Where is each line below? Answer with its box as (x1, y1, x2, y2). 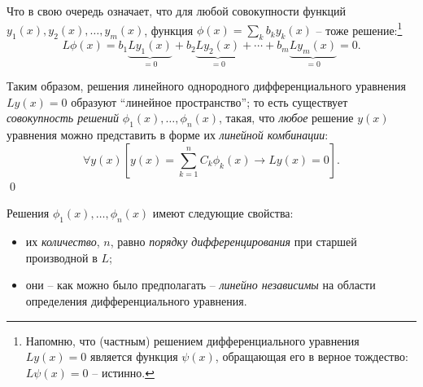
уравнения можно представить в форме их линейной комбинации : (7, 126, 329, 143)
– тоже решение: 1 (316, 19, 403, 38)
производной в (25, 248, 98, 266)
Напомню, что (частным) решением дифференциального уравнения (25, 332, 360, 349)
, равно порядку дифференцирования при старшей (110, 233, 357, 250)
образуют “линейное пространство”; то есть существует (71, 93, 348, 110)
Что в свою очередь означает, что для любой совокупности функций (7, 2, 346, 19)
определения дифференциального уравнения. (25, 292, 247, 310)
